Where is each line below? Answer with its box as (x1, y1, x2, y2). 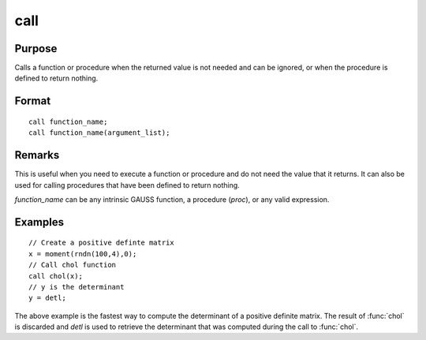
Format (14, 95, 51, 108)
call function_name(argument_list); (28, 129, 170, 137)
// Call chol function (28, 260, 117, 270)
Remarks (14, 148, 60, 162)
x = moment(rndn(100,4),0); (28, 249, 137, 258)
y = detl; (28, 293, 66, 303)
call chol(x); (28, 271, 83, 280)
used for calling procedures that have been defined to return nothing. (14, 180, 240, 189)
